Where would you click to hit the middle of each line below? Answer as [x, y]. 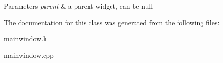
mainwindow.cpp [29, 55]
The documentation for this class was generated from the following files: [112, 22]
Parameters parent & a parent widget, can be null [78, 6]
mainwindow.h [25, 39]
